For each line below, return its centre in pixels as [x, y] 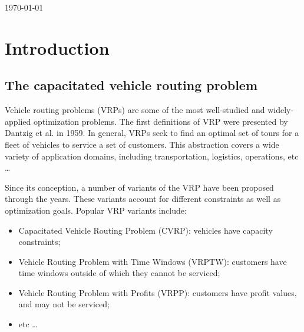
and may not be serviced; [64, 304]
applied [18, 121]
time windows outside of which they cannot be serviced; [119, 273]
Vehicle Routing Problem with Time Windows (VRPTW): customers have [153, 261]
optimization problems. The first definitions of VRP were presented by [161, 121]
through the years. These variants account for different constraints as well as [143, 199]
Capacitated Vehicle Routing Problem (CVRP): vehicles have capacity [146, 230]
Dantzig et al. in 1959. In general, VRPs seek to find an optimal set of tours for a [152, 133]
